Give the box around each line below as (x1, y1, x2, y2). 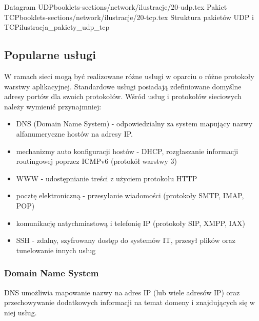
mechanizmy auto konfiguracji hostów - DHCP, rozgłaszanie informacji (16, 145, 238, 156)
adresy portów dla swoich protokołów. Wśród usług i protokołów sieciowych (4, 91, 242, 102)
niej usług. (4, 307, 37, 317)
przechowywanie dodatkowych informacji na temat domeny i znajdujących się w (4, 297, 255, 308)
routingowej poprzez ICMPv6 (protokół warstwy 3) (16, 156, 177, 166)
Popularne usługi (4, 47, 96, 63)
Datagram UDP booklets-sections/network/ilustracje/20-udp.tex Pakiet (4, 2, 227, 12)
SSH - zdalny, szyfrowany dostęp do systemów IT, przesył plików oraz (16, 235, 235, 246)
